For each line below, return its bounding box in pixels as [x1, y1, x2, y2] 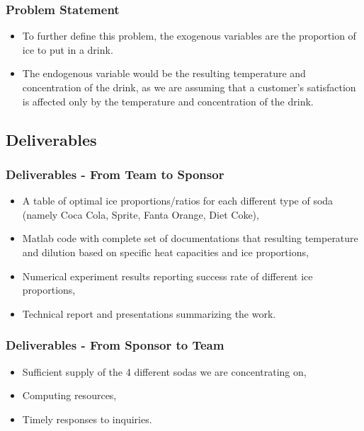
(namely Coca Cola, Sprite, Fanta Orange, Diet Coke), [22, 207, 259, 222]
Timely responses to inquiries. [22, 411, 152, 426]
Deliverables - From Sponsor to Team [6, 336, 224, 354]
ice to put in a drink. [22, 42, 113, 57]
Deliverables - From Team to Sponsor [6, 165, 224, 183]
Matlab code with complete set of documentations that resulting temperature [22, 231, 358, 246]
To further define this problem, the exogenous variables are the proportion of [22, 28, 356, 43]
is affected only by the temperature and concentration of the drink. [22, 93, 314, 108]
